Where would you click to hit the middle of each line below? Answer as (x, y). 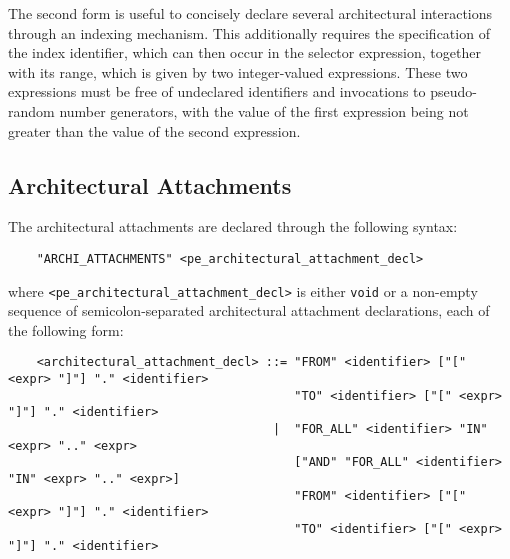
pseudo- (453, 91)
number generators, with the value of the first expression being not (264, 110)
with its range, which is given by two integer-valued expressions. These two (238, 71)
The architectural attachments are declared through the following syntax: (233, 226)
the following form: (66, 329)
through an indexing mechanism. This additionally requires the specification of (249, 32)
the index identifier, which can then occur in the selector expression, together (244, 52)
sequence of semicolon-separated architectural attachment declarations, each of (249, 310)
